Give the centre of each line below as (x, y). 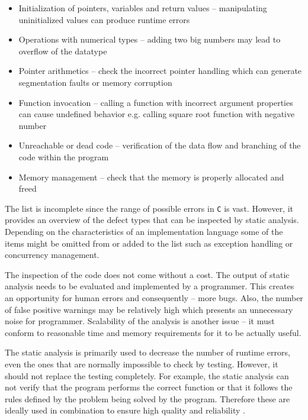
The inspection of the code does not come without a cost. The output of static (147, 274)
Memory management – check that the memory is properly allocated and (151, 177)
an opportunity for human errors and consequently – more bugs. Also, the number (154, 297)
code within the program (64, 156)
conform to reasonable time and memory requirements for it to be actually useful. (153, 332)
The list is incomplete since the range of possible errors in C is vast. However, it (149, 208)
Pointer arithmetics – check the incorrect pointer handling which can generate (160, 71)
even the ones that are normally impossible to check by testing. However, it (142, 364)
